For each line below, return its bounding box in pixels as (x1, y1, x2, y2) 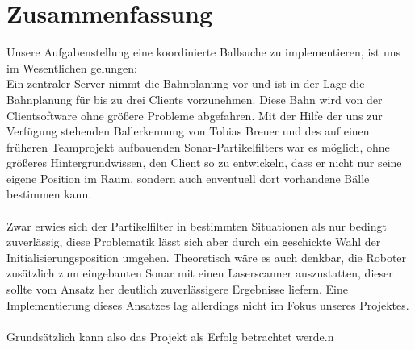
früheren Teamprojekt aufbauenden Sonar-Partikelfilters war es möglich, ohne (6, 138, 390, 155)
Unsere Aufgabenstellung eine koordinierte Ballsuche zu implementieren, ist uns (6, 44, 401, 60)
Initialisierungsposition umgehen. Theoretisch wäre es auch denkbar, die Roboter (6, 248, 407, 265)
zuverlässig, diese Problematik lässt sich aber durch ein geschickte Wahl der (6, 233, 381, 250)
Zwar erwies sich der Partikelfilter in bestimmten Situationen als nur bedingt (6, 217, 387, 234)
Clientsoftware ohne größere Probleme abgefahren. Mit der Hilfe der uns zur (6, 106, 383, 123)
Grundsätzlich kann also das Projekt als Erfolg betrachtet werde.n (6, 327, 334, 344)
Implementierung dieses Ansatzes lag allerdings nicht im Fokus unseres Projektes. (6, 296, 409, 313)
